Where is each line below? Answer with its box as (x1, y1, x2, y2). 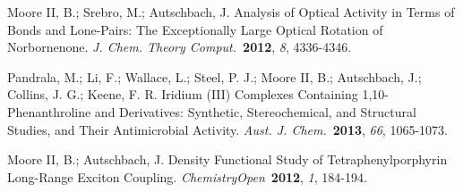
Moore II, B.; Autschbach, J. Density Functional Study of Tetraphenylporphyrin (7, 150, 448, 169)
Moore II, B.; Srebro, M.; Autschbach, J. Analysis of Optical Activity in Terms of (7, 3, 455, 21)
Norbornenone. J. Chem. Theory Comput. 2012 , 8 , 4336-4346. (7, 38, 352, 56)
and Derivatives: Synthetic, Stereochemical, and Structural (94, 102, 416, 121)
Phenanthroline (7, 102, 91, 121)
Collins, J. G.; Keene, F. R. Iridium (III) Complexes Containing (7, 85, 358, 104)
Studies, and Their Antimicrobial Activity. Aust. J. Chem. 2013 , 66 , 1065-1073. (7, 120, 448, 138)
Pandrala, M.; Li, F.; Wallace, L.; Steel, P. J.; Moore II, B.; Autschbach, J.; (7, 67, 422, 86)
